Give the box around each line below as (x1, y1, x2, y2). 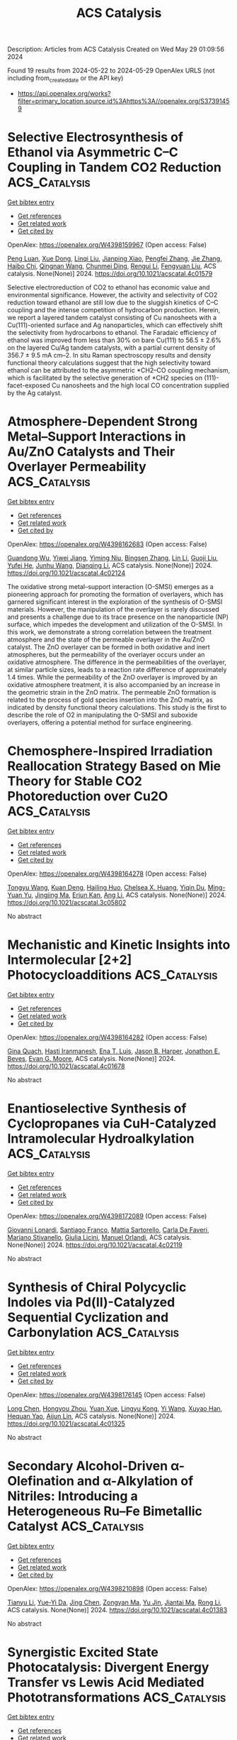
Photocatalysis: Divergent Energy (7, 1659, 209, 1675)
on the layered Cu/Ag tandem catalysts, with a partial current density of (7, 343, 216, 352)
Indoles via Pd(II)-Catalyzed (7, 1294, 175, 1310)
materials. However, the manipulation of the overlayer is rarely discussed (7, 605, 219, 613)
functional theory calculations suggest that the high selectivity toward (7, 358, 211, 367)
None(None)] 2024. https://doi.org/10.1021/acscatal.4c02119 (7, 1240, 183, 1249)
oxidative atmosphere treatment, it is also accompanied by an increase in (7, 680, 221, 689)
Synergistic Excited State (7, 1644, 159, 1660)
